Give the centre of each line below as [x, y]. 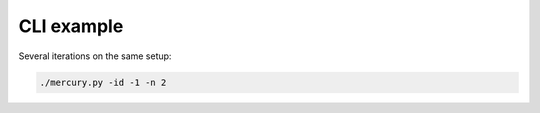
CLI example [71, 26]
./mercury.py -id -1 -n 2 [103, 82]
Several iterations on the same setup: [95, 56]
